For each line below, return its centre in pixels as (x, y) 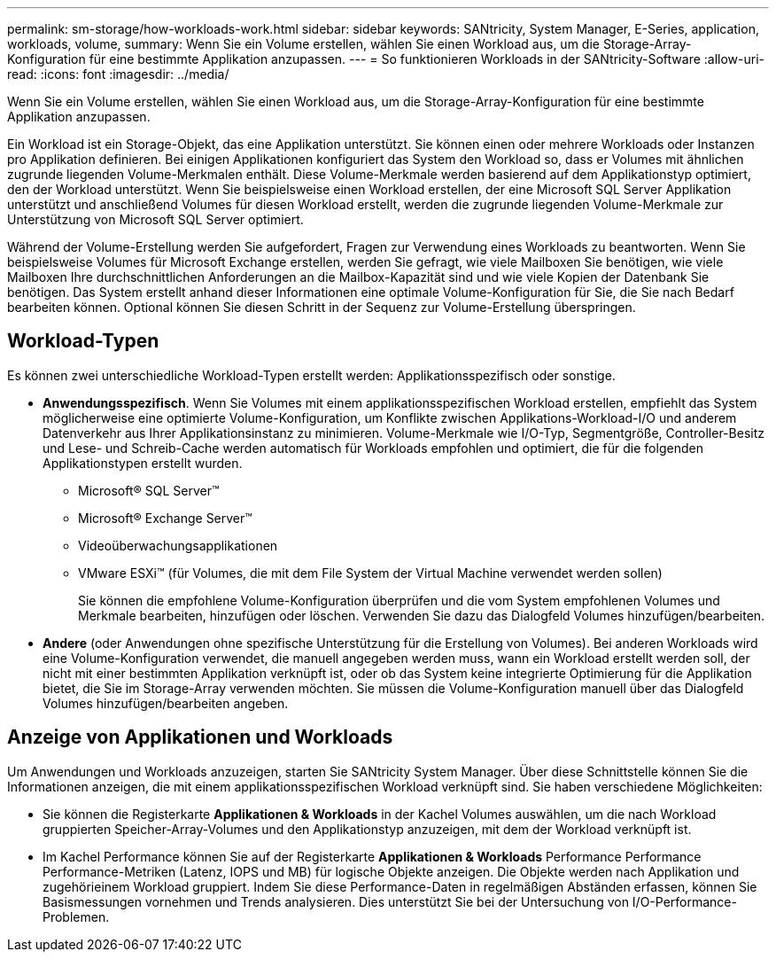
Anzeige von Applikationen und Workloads (200, 737)
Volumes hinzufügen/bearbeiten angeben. (166, 703)
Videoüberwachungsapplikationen (178, 545)
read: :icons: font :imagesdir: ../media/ (118, 74)
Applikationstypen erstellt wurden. (143, 463)
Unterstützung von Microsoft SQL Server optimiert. (155, 219)
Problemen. (76, 916)
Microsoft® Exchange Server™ (165, 518)
